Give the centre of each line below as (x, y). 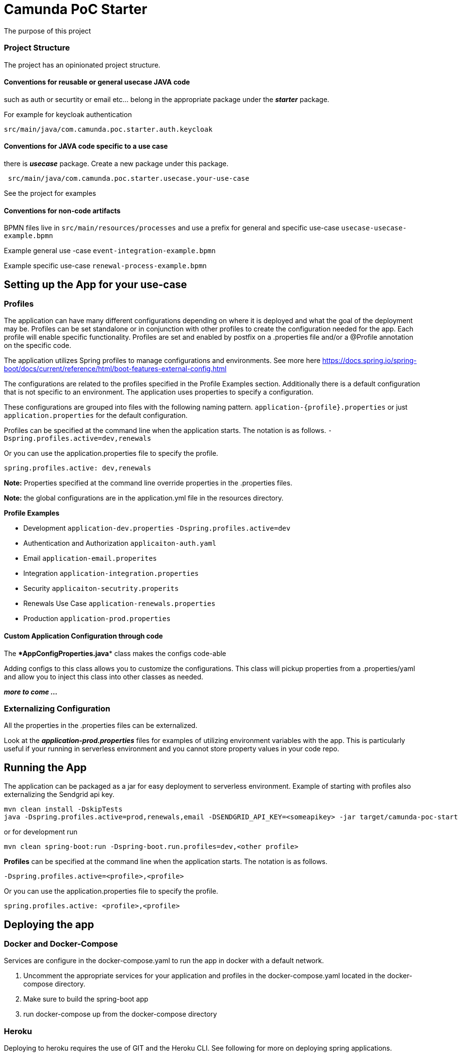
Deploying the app (49, 924)
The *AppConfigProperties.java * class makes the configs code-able (115, 653)
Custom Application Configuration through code (83, 636)
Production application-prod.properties (97, 619)
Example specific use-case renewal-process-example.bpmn (106, 266)
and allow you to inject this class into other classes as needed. (104, 676)
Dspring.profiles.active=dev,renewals (78, 439)
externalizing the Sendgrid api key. (59, 795)
